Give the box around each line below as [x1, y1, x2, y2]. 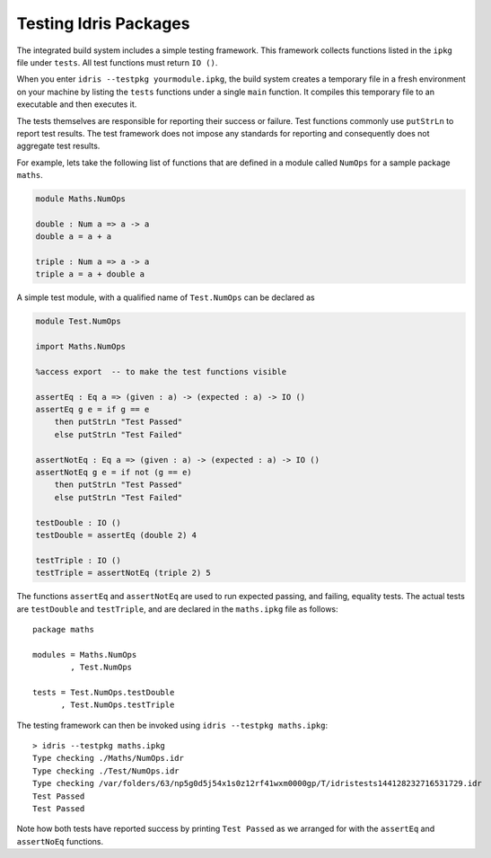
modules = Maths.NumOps [32, 650, 137, 659]
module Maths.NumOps [35, 194, 126, 204]
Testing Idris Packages [16, 13, 190, 33]
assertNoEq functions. [16, 836, 104, 846]
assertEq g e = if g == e [35, 404, 150, 415]
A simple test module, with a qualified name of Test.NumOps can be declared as [16, 292, 315, 303]
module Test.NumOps [35, 316, 121, 327]
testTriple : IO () [35, 555, 121, 565]
